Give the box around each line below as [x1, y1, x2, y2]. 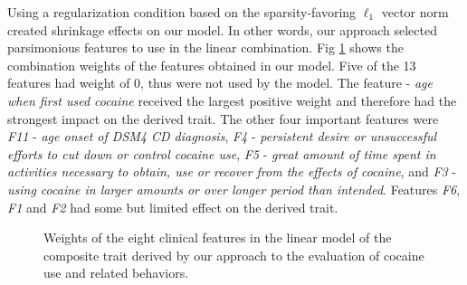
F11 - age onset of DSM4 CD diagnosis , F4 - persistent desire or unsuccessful [7, 127, 437, 146]
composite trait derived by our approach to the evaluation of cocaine [43, 245, 424, 264]
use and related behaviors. [43, 263, 189, 282]
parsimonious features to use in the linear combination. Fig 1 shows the [7, 38, 404, 57]
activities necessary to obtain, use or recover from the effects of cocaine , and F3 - [7, 162, 457, 181]
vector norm [381, 3, 449, 21]
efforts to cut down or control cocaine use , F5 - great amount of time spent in [7, 144, 436, 163]
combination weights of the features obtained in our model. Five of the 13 [7, 55, 416, 74]
